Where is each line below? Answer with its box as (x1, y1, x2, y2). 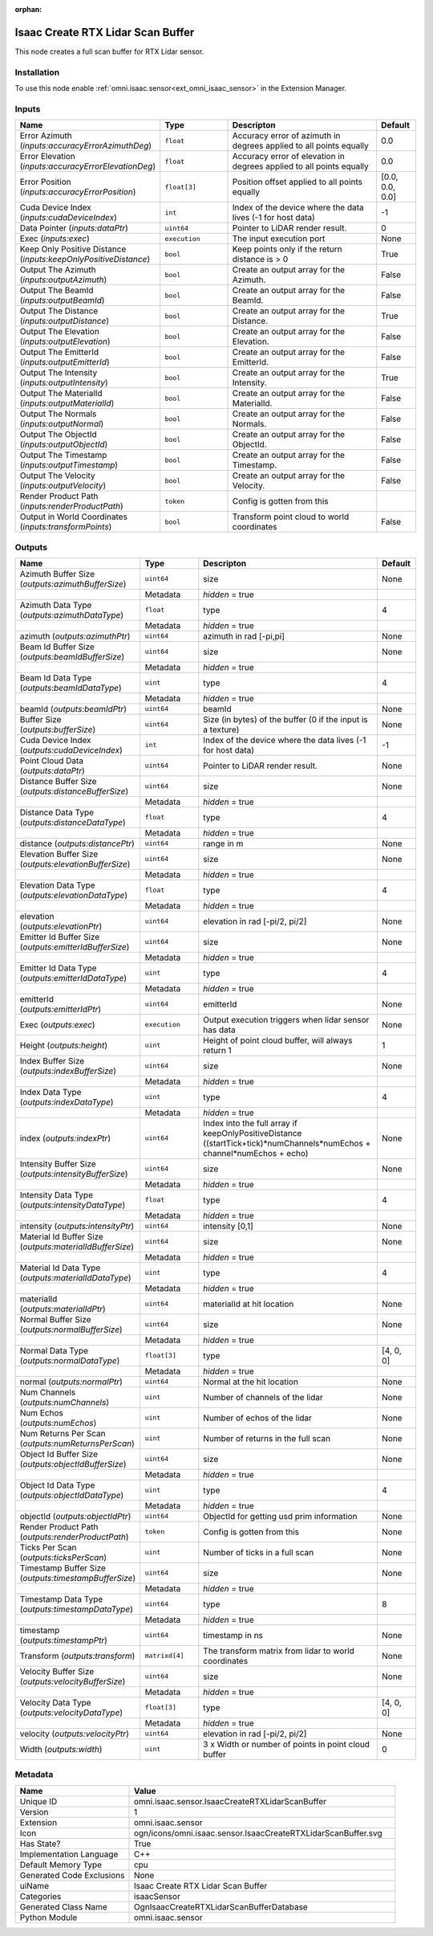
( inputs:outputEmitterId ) (19, 357, 110, 368)
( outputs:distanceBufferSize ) (19, 786, 128, 797)
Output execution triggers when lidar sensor (203, 1014, 370, 1025)
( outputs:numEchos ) (19, 1417, 97, 1428)
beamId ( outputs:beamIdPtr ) (19, 703, 127, 714)
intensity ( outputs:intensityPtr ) (19, 1220, 135, 1231)
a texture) (203, 724, 240, 735)
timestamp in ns (203, 1629, 264, 1640)
